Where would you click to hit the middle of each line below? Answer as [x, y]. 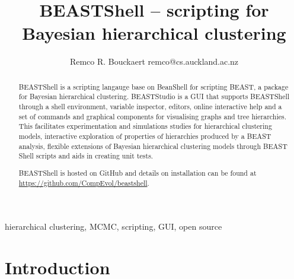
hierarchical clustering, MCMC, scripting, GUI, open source [114, 226]
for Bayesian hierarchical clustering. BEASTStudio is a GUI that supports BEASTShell [154, 96]
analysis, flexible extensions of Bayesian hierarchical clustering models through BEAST [153, 146]
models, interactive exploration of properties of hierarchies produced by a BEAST [145, 136]
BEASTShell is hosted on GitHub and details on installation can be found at [138, 172]
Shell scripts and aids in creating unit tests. [86, 156]
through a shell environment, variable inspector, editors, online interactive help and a [150, 107]
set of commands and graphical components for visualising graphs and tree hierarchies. [152, 116]
